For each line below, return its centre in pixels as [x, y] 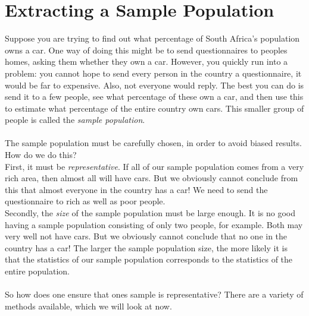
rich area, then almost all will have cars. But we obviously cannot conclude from [152, 178]
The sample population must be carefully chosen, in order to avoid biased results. [153, 143]
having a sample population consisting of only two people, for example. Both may [154, 224]
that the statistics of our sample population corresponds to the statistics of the [149, 259]
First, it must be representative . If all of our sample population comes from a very [154, 166]
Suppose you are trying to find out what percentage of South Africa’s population [152, 38]
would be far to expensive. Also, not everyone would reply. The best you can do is [154, 85]
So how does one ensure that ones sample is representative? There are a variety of [154, 294]
